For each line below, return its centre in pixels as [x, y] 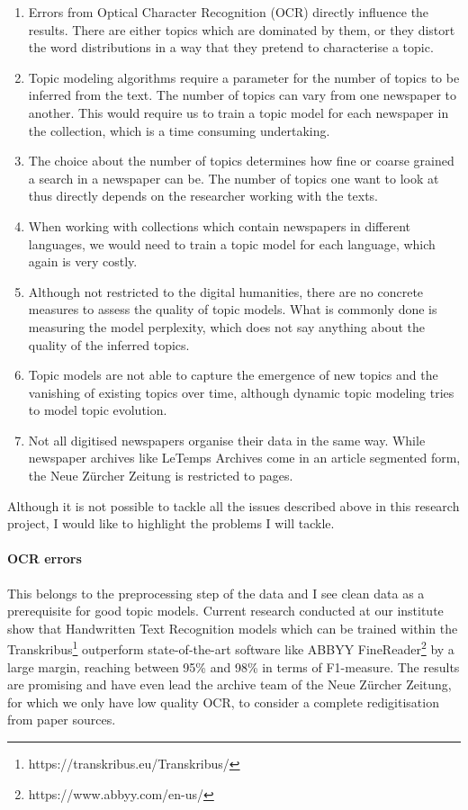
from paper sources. [62, 720]
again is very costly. [83, 261]
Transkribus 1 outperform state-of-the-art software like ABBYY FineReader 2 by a [231, 648]
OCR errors [45, 558]
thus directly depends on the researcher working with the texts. [203, 196]
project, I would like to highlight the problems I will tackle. [171, 523]
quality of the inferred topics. [109, 344]
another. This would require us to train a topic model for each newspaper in [238, 112]
